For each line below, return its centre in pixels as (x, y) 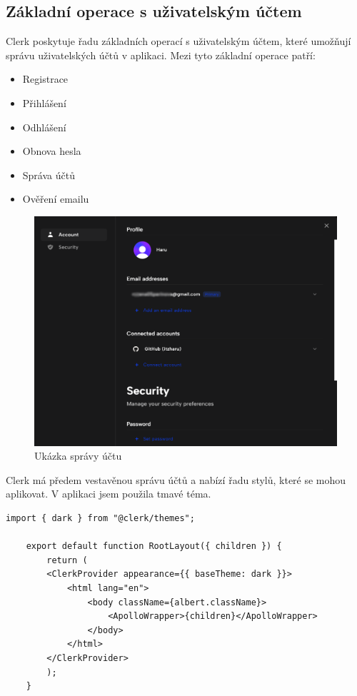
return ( (67, 560)
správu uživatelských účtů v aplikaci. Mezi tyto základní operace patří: (161, 55)
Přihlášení (44, 102)
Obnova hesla (52, 151)
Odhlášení (44, 127)
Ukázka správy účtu (78, 456)
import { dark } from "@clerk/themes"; (100, 519)
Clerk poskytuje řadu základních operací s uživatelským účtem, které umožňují (178, 41)
